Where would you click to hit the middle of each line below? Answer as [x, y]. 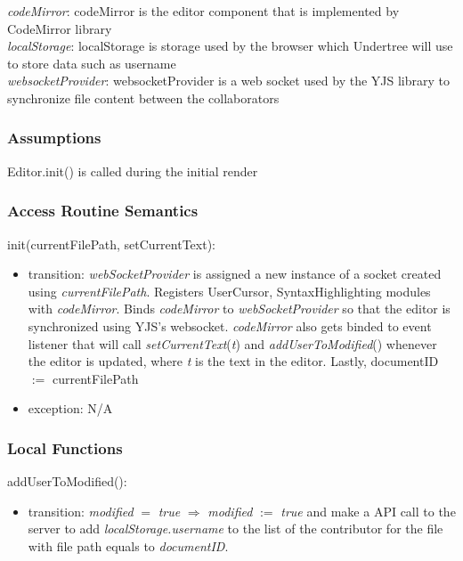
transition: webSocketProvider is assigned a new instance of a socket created [235, 274]
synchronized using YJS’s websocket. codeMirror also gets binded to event [230, 325]
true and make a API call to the [368, 511]
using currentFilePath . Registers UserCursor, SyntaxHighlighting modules [229, 291]
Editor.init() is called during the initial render [133, 171]
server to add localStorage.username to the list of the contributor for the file [236, 528]
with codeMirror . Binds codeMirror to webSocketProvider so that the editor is [239, 309]
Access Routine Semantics [103, 211]
